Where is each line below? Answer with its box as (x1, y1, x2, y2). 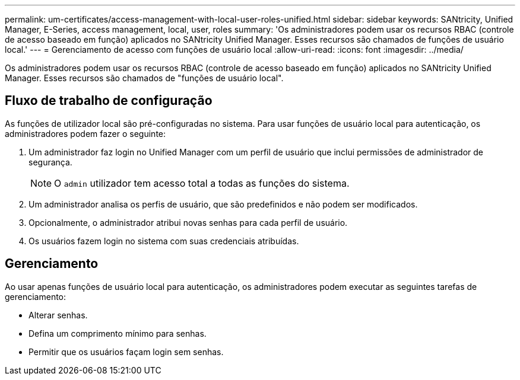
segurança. (28, 157, 72, 167)
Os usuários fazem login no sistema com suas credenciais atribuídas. (28, 235, 299, 246)
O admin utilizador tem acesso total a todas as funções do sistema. (54, 177, 350, 189)
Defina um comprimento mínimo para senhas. (28, 328, 207, 339)
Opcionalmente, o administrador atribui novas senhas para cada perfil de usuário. (28, 217, 348, 228)
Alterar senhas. (28, 309, 88, 320)
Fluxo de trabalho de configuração (5, 93, 213, 108)
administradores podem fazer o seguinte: (5, 128, 166, 139)
